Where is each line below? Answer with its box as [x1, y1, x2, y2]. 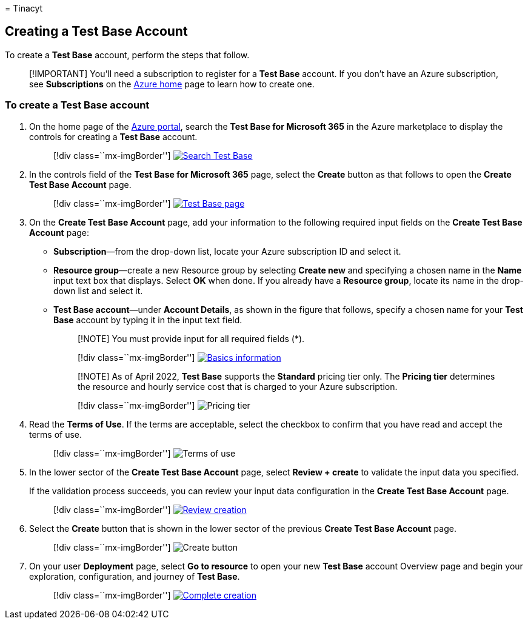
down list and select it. [53, 285, 143, 296]
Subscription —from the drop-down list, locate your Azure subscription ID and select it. [53, 246, 401, 257]
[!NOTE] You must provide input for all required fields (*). [78, 333, 305, 344]
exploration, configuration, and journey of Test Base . [29, 571, 240, 582]
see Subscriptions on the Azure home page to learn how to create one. [29, 78, 315, 89]
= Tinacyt [5, 3, 43, 13]
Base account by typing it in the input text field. [53, 314, 242, 325]
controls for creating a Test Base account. [29, 131, 198, 142]
